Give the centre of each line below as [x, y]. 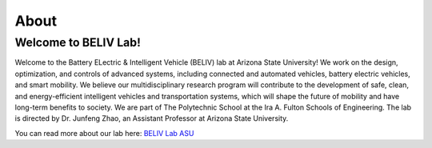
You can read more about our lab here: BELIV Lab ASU [104, 133]
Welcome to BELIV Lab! [78, 42]
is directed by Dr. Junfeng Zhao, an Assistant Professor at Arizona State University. [152, 118]
